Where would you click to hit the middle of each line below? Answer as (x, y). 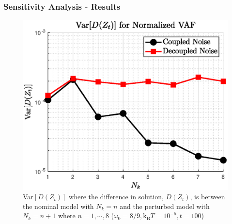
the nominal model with (58, 206)
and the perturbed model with (165, 206)
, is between (208, 197)
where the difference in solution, (116, 197)
